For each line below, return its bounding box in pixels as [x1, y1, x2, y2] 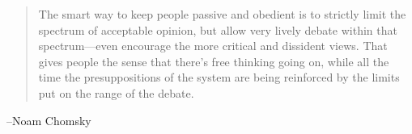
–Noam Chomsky [6, 111, 91, 128]
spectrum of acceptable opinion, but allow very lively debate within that [38, 21, 397, 38]
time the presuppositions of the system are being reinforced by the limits [38, 69, 400, 86]
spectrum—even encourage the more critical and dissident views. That [38, 37, 388, 54]
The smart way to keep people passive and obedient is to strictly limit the [38, 6, 406, 22]
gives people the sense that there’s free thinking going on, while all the [38, 52, 389, 69]
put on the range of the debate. [38, 84, 194, 101]
